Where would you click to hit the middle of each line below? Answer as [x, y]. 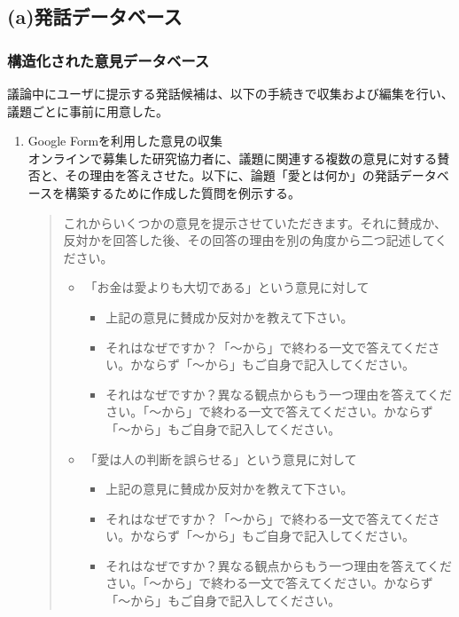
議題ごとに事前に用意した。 [88, 111]
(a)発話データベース [95, 16]
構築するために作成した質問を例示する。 [183, 192]
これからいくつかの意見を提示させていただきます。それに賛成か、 [255, 222]
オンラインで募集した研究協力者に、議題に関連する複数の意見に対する [233, 158]
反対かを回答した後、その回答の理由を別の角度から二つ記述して [249, 240]
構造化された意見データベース [109, 60]
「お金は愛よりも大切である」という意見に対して [227, 287]
